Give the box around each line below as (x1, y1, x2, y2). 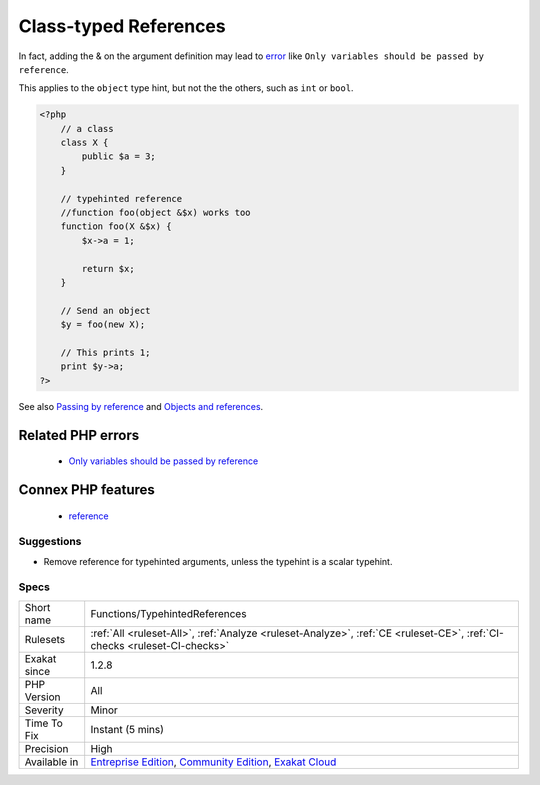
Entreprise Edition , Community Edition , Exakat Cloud (90, 755, 337, 769)
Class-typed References (18, 15, 226, 37)
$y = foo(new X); (60, 319, 146, 330)
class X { (60, 137, 109, 149)
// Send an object (60, 305, 151, 316)
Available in (24, 755, 79, 769)
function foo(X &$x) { (60, 221, 172, 232)
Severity (24, 703, 64, 717)
